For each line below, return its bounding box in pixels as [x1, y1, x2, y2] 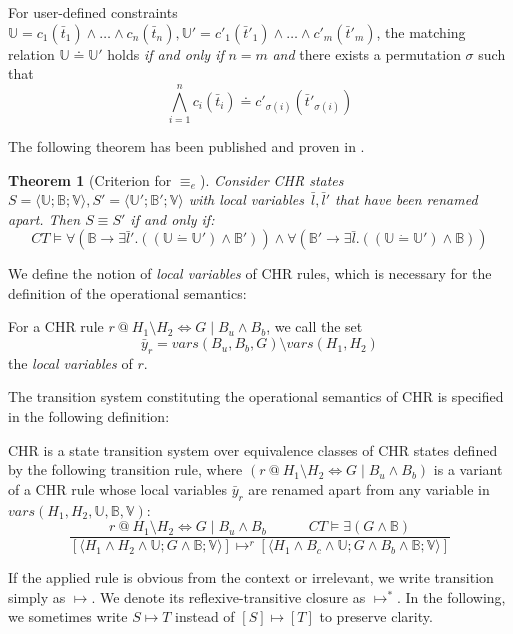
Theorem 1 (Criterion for [8, 169, 172, 190]
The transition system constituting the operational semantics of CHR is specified [8, 386, 504, 407]
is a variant [433, 459, 503, 480]
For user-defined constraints [8, 2, 178, 22]
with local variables [188, 189, 304, 210]
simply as [8, 586, 66, 607]
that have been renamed [335, 189, 478, 210]
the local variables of [8, 352, 133, 373]
